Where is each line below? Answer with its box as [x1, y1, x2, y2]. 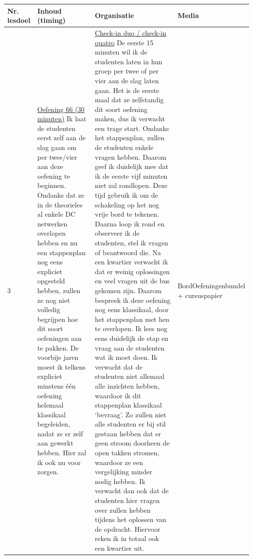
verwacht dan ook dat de [95, 485, 169, 496]
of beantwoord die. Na [95, 247, 161, 257]
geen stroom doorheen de [95, 438, 170, 448]
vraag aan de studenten [95, 342, 165, 353]
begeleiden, [37, 419, 71, 429]
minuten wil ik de [95, 47, 147, 57]
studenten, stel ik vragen [95, 238, 168, 247]
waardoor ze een [95, 457, 143, 467]
